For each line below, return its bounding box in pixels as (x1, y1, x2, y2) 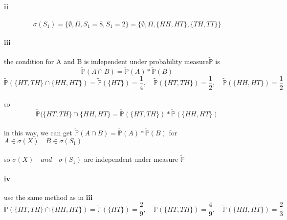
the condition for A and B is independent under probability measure (4, 56, 209, 66)
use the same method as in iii (4, 192, 93, 202)
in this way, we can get (4, 127, 72, 137)
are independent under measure (84, 154, 178, 164)
